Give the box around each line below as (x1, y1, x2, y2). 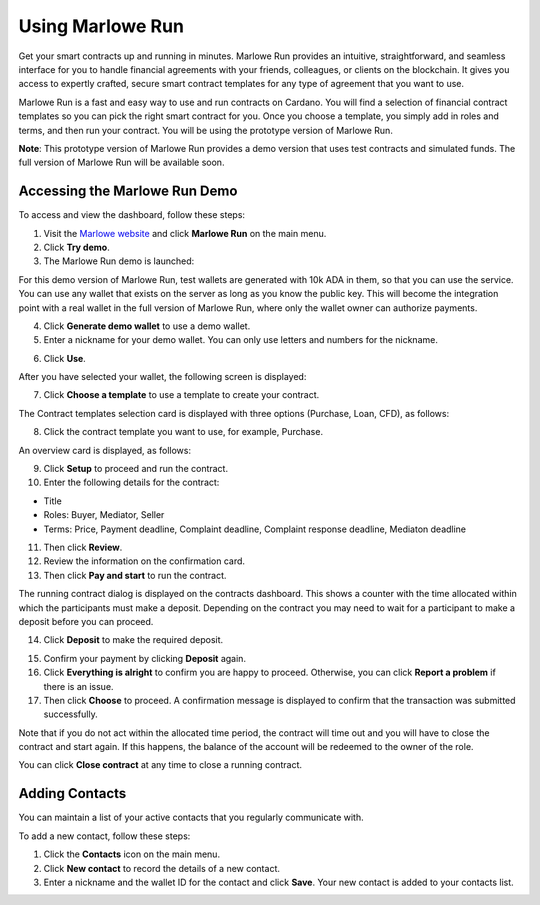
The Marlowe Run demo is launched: (43, 255, 195, 267)
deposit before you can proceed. (18, 615, 154, 627)
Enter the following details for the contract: (43, 476, 220, 489)
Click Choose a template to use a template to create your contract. (43, 389, 320, 401)
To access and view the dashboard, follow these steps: (18, 209, 245, 221)
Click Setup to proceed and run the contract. (43, 463, 229, 475)
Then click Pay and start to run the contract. (43, 569, 227, 581)
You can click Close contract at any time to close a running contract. (18, 759, 303, 771)
